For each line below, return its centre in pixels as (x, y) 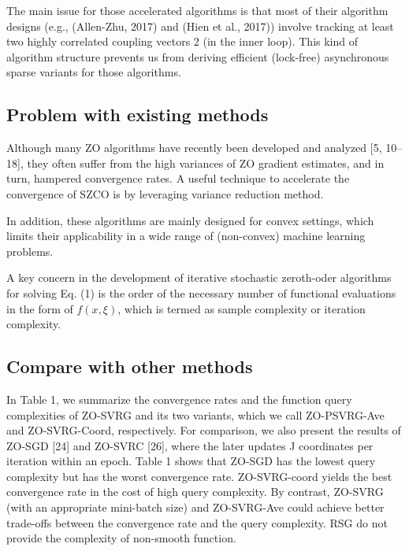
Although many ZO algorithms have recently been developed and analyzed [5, (194, 148)
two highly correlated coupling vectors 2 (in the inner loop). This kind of (182, 41)
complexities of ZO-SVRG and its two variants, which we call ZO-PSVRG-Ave (195, 414)
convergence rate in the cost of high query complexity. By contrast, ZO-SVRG (195, 492)
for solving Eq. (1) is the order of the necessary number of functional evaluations (201, 292)
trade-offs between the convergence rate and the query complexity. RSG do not (197, 522)
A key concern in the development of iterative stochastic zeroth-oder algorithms (199, 277)
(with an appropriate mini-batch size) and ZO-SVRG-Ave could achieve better (195, 507)
